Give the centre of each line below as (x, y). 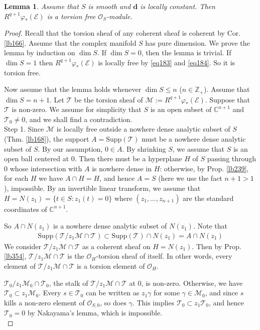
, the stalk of (69, 283)
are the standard (208, 198)
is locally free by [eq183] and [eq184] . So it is (167, 62)
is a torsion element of (111, 265)
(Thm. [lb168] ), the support (47, 138)
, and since (222, 293)
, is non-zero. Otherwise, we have (192, 283)
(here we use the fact (190, 178)
